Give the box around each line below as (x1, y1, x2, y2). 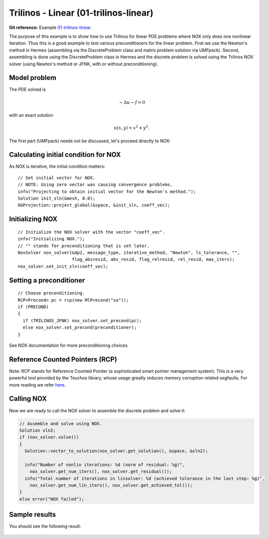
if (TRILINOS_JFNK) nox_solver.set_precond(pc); (23, 318, 142, 323)
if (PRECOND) (18, 304, 49, 309)
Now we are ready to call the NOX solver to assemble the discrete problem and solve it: (9, 408, 186, 413)
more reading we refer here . (9, 382, 66, 387)
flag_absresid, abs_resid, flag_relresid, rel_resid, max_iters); (72, 257, 235, 262)
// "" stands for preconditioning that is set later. (18, 243, 149, 249)
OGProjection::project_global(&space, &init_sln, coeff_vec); (18, 203, 171, 208)
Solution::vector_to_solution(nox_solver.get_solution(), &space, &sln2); (24, 448, 208, 454)
